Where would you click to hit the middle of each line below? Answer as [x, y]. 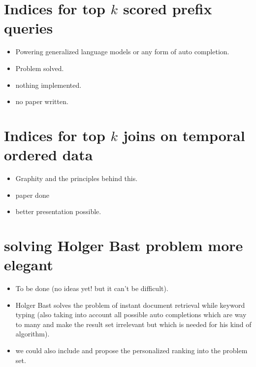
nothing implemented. [48, 85]
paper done [32, 195]
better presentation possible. [58, 211]
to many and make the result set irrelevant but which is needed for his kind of [133, 324]
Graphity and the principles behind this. [77, 178]
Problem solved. [40, 68]
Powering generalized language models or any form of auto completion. [122, 52]
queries [29, 28]
